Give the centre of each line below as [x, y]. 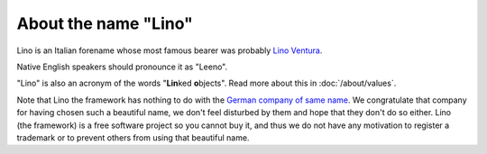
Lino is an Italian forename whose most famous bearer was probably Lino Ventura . [170, 50]
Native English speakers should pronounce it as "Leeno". [122, 67]
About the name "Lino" [105, 23]
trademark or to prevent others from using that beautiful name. [133, 137]
